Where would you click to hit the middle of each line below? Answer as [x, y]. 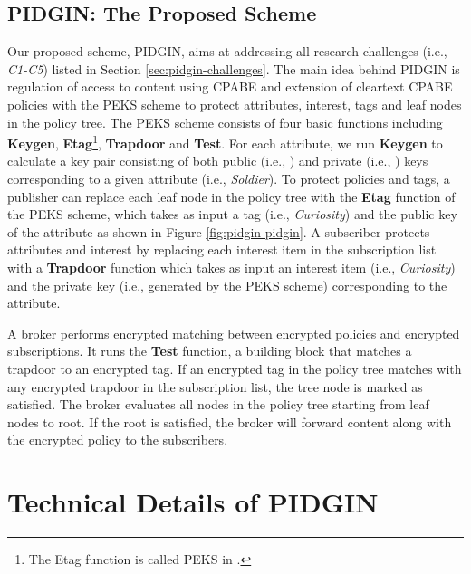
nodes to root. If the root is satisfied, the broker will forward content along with [230, 421]
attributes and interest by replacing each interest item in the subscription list [222, 249]
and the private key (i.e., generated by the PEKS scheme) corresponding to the [227, 285]
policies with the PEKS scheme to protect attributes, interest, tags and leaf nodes [235, 104]
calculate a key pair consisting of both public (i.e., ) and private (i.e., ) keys [218, 161]
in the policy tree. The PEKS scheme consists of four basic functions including [225, 122]
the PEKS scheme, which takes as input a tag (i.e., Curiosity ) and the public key [232, 214]
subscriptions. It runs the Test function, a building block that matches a [210, 351]
